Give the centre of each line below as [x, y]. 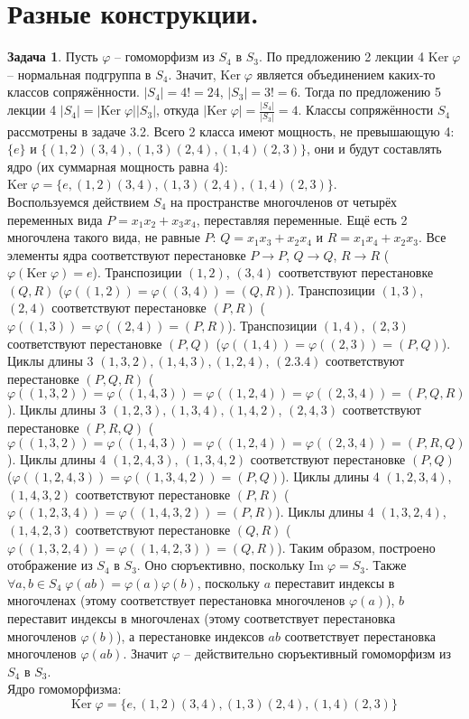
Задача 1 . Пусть [53, 56]
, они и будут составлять [374, 149]
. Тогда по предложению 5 [369, 92]
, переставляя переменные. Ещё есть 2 [302, 219]
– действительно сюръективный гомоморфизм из [318, 654]
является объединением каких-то [346, 74]
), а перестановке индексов [190, 635]
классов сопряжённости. [74, 92]
